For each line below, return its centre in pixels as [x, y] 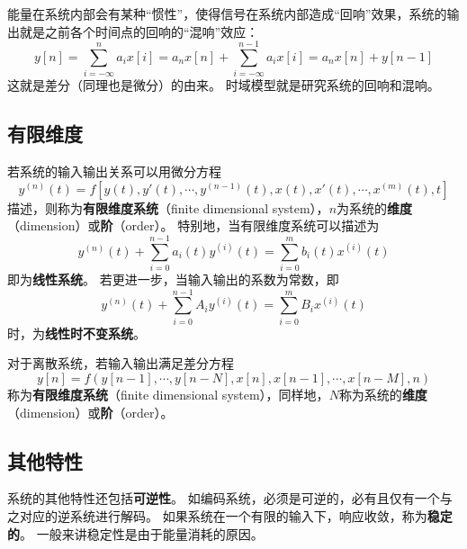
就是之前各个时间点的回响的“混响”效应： [139, 31]
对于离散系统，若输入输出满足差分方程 [121, 363]
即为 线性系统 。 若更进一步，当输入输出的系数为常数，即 [173, 279]
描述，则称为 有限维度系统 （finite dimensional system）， [168, 207]
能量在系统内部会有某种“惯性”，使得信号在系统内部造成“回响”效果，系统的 [227, 13]
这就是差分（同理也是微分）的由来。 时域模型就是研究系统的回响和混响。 [224, 85]
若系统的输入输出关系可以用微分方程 [114, 171]
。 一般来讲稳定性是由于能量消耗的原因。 [142, 533]
